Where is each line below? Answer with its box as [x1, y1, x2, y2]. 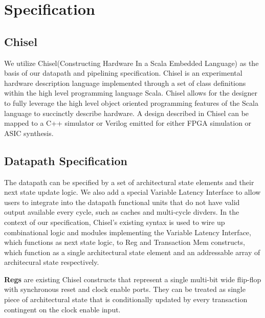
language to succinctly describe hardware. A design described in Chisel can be [4, 107, 249, 118]
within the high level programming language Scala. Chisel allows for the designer [4, 87, 258, 98]
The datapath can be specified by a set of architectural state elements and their [4, 176, 254, 187]
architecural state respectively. [4, 257, 99, 267]
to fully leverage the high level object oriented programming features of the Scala [4, 97, 258, 108]
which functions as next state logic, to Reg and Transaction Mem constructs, [4, 237, 245, 247]
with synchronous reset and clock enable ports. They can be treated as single [4, 284, 246, 294]
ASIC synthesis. [4, 127, 54, 138]
